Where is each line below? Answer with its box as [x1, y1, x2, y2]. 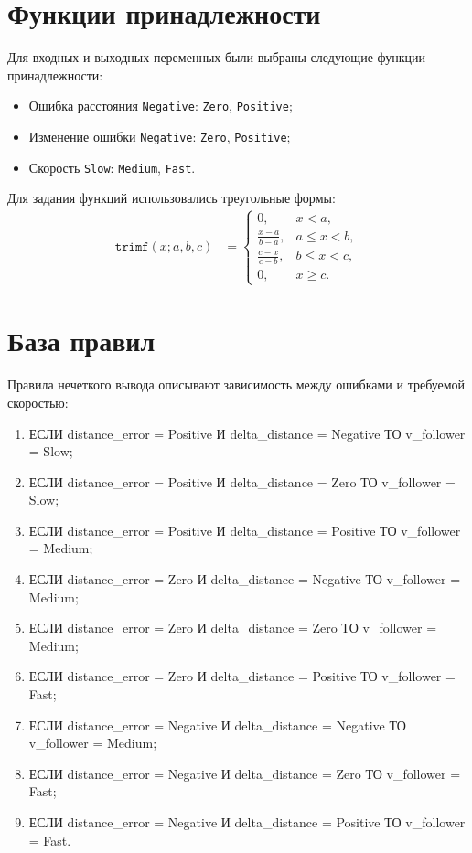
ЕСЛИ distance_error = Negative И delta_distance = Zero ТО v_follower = [28, 763, 461, 783]
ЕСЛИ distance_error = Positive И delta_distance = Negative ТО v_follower [28, 423, 466, 442]
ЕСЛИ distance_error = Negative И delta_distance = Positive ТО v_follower [28, 813, 466, 832]
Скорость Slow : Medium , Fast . [28, 157, 196, 176]
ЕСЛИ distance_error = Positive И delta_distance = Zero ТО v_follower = [28, 472, 456, 491]
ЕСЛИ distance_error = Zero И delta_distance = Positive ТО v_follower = [28, 666, 456, 686]
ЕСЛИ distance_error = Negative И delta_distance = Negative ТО [28, 715, 406, 734]
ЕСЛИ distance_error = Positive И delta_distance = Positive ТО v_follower [28, 520, 461, 539]
